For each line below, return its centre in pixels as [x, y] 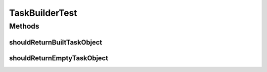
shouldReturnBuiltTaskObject [56, 42]
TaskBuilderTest [43, 13]
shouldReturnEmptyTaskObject [59, 58]
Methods [24, 26]
